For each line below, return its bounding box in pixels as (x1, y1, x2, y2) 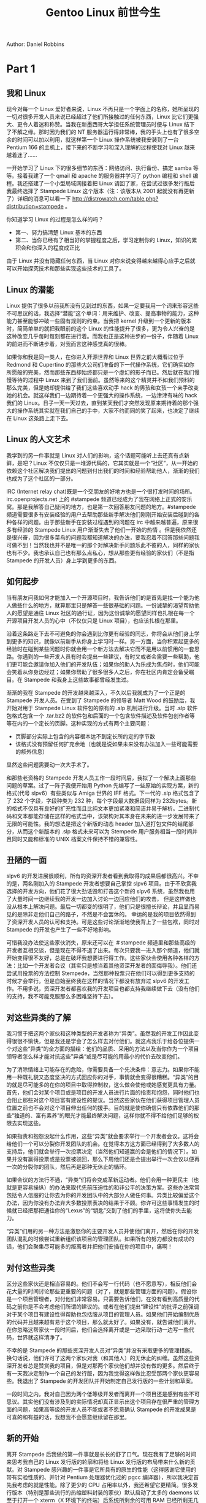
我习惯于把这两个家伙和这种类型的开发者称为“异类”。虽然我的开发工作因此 (6, 1030, 194, 1037)
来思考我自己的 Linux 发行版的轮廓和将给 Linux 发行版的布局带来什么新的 (6, 1458, 190, 1466)
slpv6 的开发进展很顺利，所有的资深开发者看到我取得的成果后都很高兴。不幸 (6, 872, 199, 880)
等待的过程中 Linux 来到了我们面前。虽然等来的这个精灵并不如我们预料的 (11, 377, 195, 383)
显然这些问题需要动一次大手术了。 (6, 761, 93, 768)
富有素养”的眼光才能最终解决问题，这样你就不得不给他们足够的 (36, 1112, 194, 1119)
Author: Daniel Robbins (6, 40, 64, 48)
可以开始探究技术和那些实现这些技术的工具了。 (6, 265, 124, 272)
